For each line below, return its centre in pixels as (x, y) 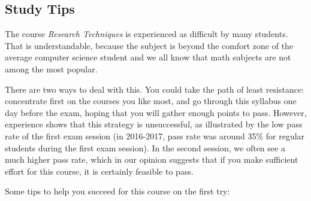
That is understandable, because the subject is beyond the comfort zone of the (149, 45)
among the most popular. (51, 68)
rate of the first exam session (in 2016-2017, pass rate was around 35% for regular (155, 135)
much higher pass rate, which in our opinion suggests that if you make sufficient (152, 159)
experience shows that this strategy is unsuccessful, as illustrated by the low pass (154, 124)
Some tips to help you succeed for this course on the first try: (117, 191)
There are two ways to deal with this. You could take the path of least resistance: (154, 89)
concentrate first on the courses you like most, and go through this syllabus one (151, 101)
